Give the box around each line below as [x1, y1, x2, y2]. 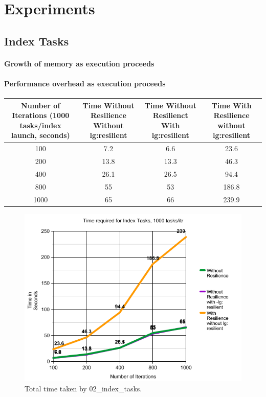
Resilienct [152, 110, 188, 121]
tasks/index [19, 120, 61, 130]
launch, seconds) [11, 130, 70, 141]
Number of [21, 100, 60, 110]
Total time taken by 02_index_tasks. [25, 383, 142, 393]
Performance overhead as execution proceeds [4, 78, 166, 88]
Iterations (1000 [12, 110, 70, 121]
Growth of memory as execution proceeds [4, 58, 154, 68]
